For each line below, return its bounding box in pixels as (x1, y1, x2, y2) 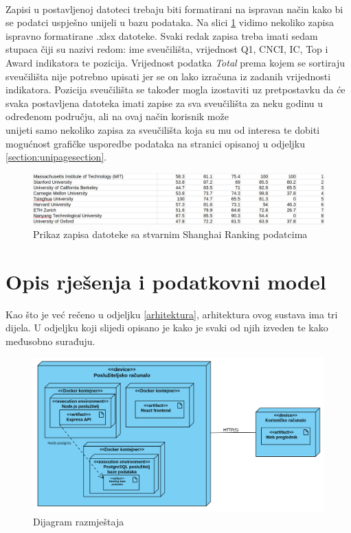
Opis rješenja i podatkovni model (5, 267, 326, 295)
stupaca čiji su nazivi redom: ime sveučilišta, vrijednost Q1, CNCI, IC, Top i (5, 42, 328, 56)
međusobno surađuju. (5, 333, 95, 348)
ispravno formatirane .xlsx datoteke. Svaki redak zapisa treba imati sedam (5, 28, 318, 43)
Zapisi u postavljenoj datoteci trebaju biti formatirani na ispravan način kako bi (5, 1, 343, 16)
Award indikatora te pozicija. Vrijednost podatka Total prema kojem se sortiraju (5, 55, 346, 69)
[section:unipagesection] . (5, 150, 107, 164)
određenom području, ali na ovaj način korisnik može (5, 109, 229, 123)
